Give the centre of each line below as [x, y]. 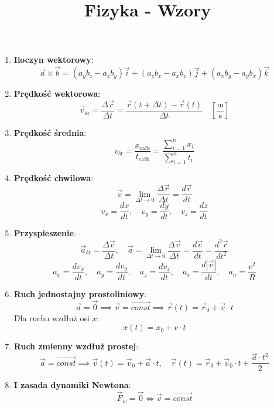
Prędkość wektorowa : [57, 93]
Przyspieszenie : [45, 233]
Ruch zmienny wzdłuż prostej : [76, 346]
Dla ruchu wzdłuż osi [52, 317]
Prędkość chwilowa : [54, 177]
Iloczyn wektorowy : [54, 59]
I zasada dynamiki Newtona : [72, 385]
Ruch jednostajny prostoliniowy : [80, 294]
